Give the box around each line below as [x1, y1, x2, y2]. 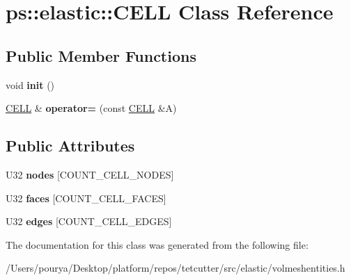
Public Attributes [6, 135, 135, 156]
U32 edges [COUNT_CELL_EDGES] [6, 214, 172, 229]
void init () [6, 77, 55, 92]
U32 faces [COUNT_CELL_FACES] [6, 190, 166, 205]
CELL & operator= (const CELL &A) [6, 101, 177, 115]
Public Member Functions [6, 44, 196, 66]
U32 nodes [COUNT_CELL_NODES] [6, 167, 174, 181]
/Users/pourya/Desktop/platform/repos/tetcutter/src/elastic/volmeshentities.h [6, 261, 345, 275]
